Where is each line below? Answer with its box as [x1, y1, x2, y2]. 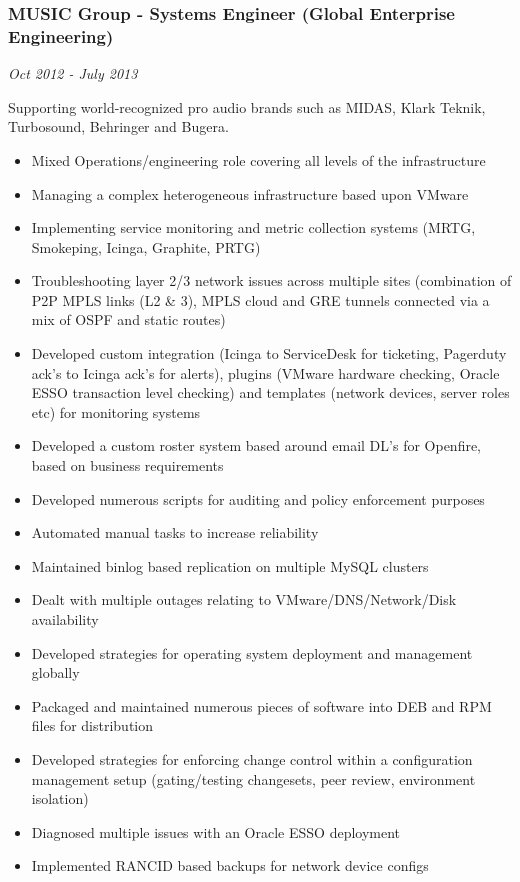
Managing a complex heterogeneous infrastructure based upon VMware [31, 183, 469, 204]
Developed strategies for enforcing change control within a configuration [31, 748, 473, 769]
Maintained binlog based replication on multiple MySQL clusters [31, 555, 429, 576]
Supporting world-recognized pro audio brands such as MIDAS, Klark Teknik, [8, 96, 486, 117]
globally [31, 662, 80, 683]
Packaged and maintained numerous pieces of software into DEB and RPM [31, 695, 492, 716]
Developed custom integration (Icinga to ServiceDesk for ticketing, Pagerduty [31, 343, 507, 364]
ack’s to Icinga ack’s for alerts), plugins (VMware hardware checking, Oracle [31, 362, 500, 383]
